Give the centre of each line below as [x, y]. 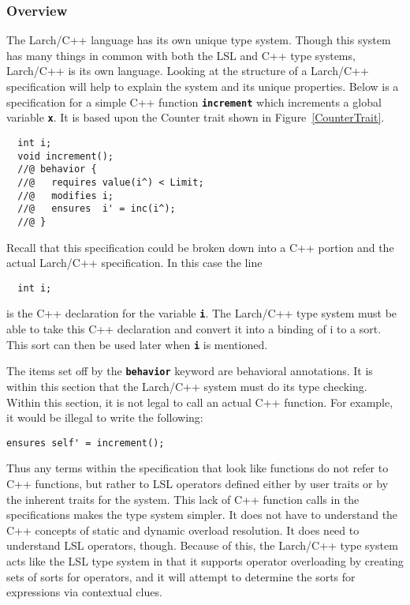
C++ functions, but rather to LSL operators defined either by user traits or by [198, 483]
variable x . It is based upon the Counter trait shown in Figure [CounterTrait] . [196, 117]
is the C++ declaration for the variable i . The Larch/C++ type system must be [202, 313]
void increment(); [66, 156]
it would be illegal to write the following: [105, 417]
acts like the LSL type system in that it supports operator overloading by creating [205, 560]
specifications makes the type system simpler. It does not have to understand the [202, 515]
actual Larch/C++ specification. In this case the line [134, 263]
